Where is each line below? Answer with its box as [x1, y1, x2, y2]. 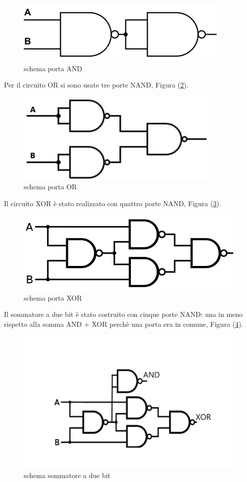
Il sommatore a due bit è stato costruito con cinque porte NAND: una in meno [4, 309, 243, 319]
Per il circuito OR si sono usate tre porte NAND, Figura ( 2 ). [4, 80, 189, 90]
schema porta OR [24, 181, 77, 192]
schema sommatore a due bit [24, 470, 111, 480]
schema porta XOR [24, 292, 82, 303]
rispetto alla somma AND [4, 318, 82, 329]
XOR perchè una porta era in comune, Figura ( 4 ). [91, 318, 244, 329]
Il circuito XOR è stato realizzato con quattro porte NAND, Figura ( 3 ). [4, 198, 221, 208]
